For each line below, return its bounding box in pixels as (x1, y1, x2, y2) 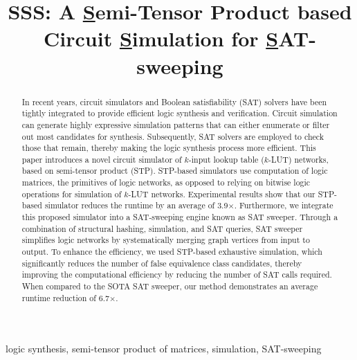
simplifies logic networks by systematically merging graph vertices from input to (21, 234, 310, 246)
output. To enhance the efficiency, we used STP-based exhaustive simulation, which (21, 246, 322, 258)
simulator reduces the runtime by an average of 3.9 (44, 199, 228, 211)
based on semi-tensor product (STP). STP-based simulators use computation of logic (21, 165, 328, 177)
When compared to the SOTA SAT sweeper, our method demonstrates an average (21, 280, 318, 292)
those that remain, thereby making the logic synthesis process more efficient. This (21, 142, 316, 154)
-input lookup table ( (188, 153, 264, 165)
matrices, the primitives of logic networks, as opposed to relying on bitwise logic (21, 177, 311, 188)
